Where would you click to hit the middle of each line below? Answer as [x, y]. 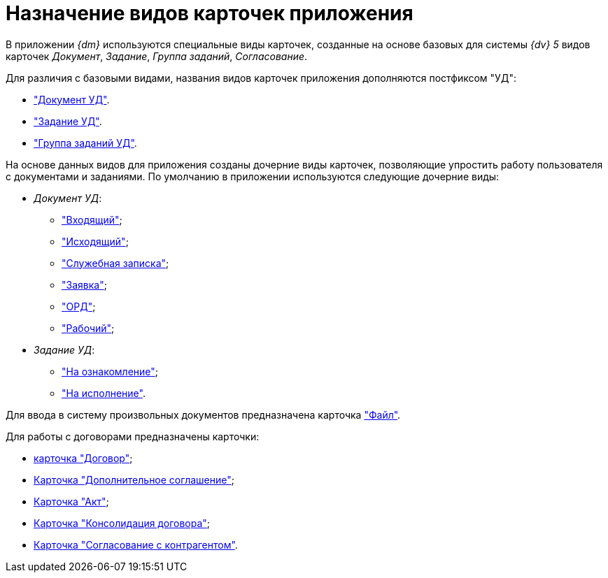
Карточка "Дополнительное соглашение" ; [134, 479]
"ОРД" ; [79, 306]
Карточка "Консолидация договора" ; [122, 523]
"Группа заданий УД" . [85, 143]
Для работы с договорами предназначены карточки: [133, 436]
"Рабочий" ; [88, 328]
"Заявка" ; [84, 284]
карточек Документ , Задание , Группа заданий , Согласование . [157, 56]
